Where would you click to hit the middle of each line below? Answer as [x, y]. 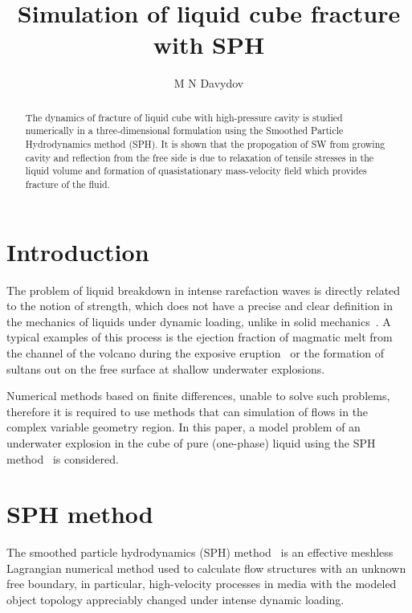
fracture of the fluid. [67, 184]
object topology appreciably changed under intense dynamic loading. [175, 600]
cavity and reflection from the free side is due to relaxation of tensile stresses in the [200, 157]
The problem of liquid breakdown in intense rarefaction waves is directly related [204, 290]
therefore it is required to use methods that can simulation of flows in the [188, 411]
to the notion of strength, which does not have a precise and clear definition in [200, 306]
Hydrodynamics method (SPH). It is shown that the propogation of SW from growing [205, 144]
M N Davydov [209, 83]
